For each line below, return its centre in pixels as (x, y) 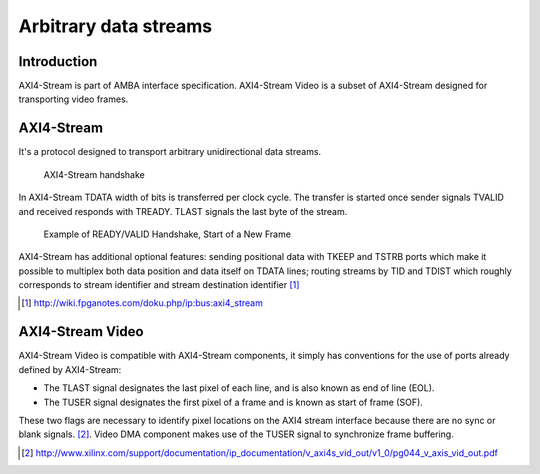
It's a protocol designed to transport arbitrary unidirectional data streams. (170, 152)
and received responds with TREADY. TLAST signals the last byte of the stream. (183, 211)
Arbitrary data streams (115, 26)
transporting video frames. (73, 99)
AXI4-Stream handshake (94, 174)
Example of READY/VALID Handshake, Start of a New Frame (167, 234)
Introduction (58, 61)
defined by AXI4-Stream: (70, 369)
